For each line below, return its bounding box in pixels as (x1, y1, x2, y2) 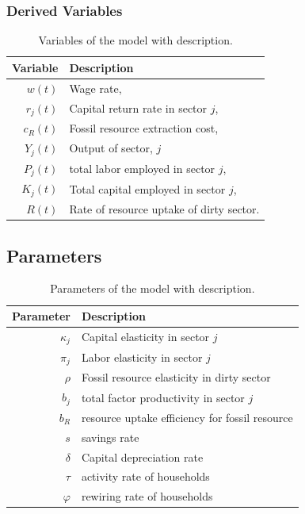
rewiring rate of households (81, 488, 213, 504)
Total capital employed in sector (69, 180, 226, 197)
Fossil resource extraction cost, (69, 120, 219, 136)
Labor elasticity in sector (81, 349, 203, 366)
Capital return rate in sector (69, 99, 208, 116)
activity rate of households (81, 468, 210, 485)
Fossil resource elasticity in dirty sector (81, 369, 271, 385)
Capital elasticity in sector (81, 328, 210, 345)
